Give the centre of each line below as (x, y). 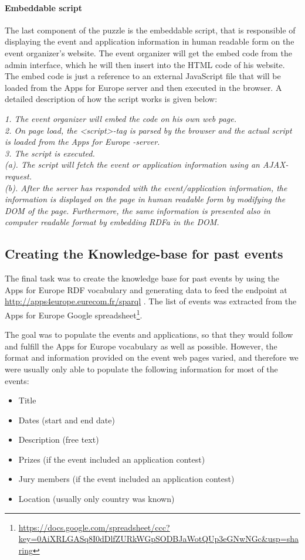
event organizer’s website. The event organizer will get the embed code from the (148, 52)
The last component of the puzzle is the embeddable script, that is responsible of (150, 30)
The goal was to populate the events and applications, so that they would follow (149, 335)
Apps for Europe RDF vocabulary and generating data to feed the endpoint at (146, 289)
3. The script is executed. (50, 153)
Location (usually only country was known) (96, 499)
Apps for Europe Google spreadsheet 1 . (74, 314)
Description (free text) (59, 439)
